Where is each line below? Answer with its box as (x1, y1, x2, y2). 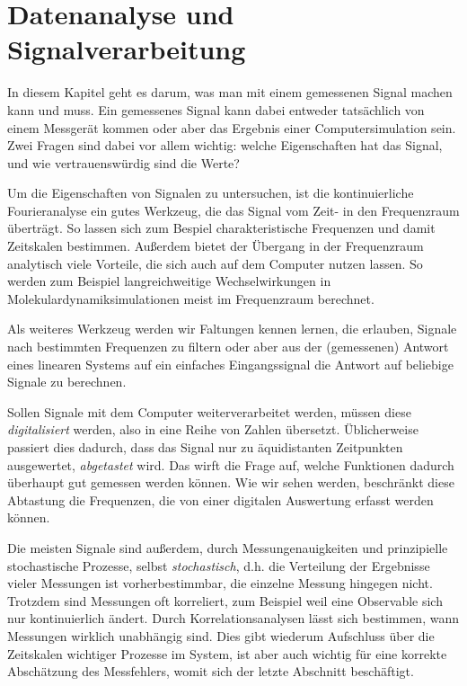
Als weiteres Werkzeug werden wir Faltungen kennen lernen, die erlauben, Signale (7, 319, 457, 338)
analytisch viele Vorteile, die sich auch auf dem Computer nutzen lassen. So (7, 254, 423, 272)
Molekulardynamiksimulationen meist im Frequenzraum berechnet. (7, 289, 374, 307)
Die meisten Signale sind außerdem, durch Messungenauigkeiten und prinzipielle (7, 538, 448, 557)
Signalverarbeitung (7, 31, 246, 67)
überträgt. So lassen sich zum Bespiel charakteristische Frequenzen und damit (7, 218, 436, 237)
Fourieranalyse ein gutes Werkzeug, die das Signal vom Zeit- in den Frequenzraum (7, 200, 460, 219)
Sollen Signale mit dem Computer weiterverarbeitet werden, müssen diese (7, 402, 411, 421)
